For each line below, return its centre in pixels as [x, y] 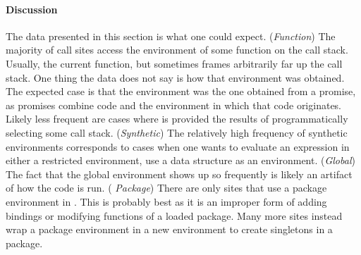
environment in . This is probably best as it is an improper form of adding [166, 201]
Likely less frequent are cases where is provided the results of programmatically [177, 119]
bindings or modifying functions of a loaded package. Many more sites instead [174, 215]
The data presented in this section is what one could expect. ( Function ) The [171, 36]
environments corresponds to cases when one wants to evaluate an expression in [178, 146]
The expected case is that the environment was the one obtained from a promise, [181, 91]
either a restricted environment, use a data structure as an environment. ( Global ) [180, 160]
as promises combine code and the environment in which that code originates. [174, 105]
